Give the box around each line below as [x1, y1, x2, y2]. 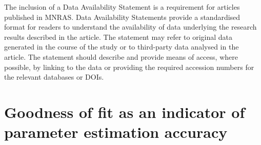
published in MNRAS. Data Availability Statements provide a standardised [4, 11, 240, 22]
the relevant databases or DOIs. [4, 71, 104, 82]
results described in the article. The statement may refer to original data [4, 31, 233, 42]
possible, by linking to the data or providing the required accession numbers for [4, 61, 254, 72]
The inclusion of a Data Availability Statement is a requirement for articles [4, 2, 240, 12]
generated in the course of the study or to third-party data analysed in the [4, 41, 239, 52]
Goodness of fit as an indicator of [4, 101, 245, 122]
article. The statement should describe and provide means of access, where [4, 51, 238, 62]
